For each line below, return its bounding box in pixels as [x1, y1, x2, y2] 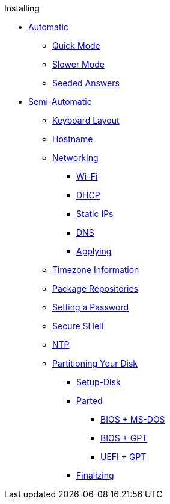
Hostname [52, 134, 93, 144]
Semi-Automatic [28, 96, 92, 107]
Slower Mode [52, 59, 105, 69]
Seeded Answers [52, 78, 120, 88]
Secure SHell [52, 321, 103, 331]
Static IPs [76, 209, 114, 219]
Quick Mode [52, 40, 100, 51]
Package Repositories [52, 283, 138, 294]
